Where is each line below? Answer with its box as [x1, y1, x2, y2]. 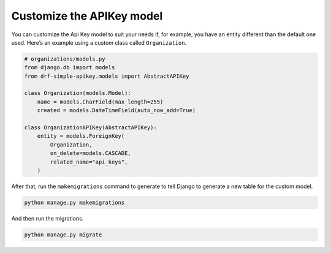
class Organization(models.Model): [24, 89, 131, 97]
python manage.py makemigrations [24, 199, 125, 206]
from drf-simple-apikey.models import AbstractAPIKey [24, 72, 189, 80]
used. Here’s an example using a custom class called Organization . [11, 39, 187, 46]
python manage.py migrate [24, 231, 102, 238]
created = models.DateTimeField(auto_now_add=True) [37, 107, 196, 114]
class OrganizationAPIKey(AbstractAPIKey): [24, 124, 158, 131]
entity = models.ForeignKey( [37, 132, 125, 140]
